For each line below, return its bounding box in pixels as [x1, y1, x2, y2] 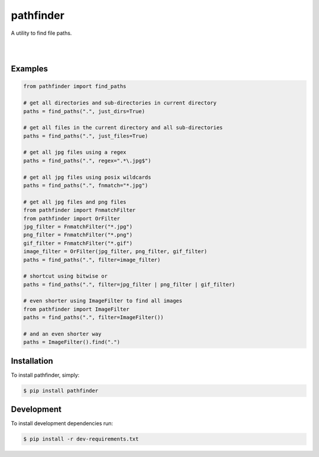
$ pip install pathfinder [23, 387, 99, 394]
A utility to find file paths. [11, 29, 72, 37]
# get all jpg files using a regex [23, 149, 126, 156]
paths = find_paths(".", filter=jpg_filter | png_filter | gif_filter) [23, 281, 236, 288]
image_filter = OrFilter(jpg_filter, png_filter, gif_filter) [23, 248, 207, 255]
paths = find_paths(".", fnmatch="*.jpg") [23, 182, 148, 189]
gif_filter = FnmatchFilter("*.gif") [23, 239, 133, 246]
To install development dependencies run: [11, 420, 113, 427]
